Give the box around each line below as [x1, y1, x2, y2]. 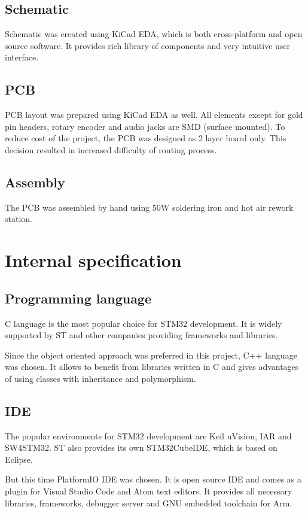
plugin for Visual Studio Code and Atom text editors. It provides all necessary [5, 485, 292, 497]
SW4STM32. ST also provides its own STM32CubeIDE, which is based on [5, 441, 277, 454]
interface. [5, 51, 39, 63]
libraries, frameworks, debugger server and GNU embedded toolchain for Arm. [5, 496, 292, 509]
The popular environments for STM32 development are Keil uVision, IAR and [5, 429, 292, 442]
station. [5, 213, 32, 225]
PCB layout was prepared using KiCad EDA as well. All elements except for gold [5, 108, 303, 121]
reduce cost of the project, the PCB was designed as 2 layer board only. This [5, 132, 286, 144]
